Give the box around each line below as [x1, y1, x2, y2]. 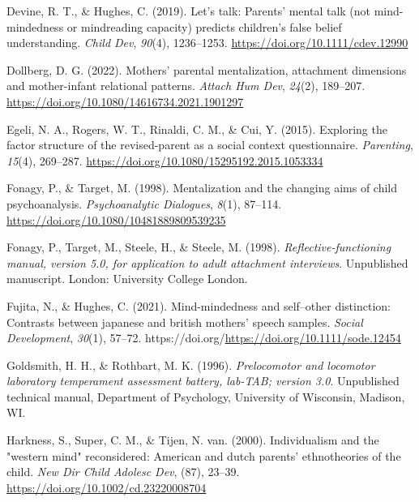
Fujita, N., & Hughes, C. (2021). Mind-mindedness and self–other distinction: [6, 297, 391, 314]
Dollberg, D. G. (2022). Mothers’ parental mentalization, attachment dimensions [6, 61, 407, 78]
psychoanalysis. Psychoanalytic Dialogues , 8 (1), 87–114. [6, 195, 282, 212]
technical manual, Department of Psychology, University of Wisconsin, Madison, [6, 388, 405, 405]
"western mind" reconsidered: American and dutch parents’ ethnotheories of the [6, 447, 401, 464]
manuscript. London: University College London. [6, 270, 248, 287]
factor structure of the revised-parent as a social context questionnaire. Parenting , [6, 136, 413, 153]
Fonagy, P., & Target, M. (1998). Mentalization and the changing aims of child [6, 179, 398, 196]
